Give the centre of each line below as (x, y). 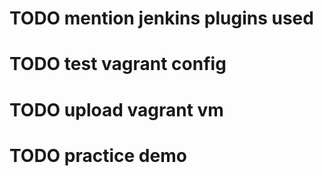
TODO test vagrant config (118, 64)
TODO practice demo (98, 155)
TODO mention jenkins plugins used (161, 18)
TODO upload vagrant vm (116, 109)
